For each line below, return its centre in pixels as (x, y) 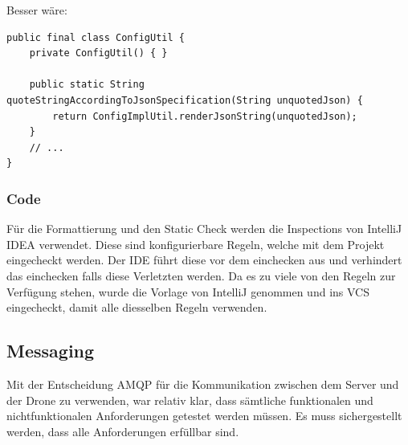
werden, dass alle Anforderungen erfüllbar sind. (123, 431)
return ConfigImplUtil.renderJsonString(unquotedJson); (205, 116)
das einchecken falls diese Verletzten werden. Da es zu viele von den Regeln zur (201, 275)
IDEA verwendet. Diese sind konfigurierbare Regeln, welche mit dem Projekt (196, 244)
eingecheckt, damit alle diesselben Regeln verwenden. (137, 307)
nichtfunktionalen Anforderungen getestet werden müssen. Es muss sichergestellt (204, 416)
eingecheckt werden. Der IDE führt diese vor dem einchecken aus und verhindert (204, 260)
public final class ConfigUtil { (96, 37)
